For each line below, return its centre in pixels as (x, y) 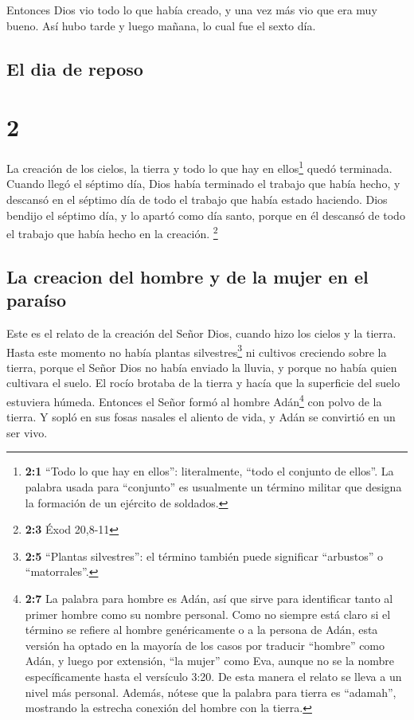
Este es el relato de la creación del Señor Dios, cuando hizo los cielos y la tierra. (201, 333)
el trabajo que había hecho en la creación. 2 (112, 232)
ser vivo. (27, 432)
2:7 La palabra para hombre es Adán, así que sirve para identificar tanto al (209, 598)
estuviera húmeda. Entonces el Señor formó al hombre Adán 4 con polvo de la (194, 400)
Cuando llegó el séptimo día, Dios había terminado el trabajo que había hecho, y (203, 184)
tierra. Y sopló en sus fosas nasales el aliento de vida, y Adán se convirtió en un (201, 417)
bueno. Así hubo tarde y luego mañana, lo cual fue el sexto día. (161, 25)
